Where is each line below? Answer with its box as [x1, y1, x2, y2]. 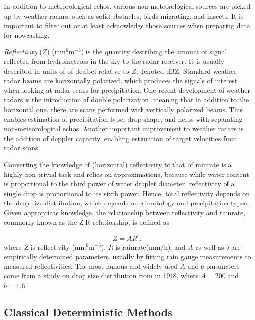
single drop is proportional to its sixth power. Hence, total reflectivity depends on [4, 188, 250, 198]
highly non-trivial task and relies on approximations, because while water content [4, 169, 249, 179]
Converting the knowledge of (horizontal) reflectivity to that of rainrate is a [4, 159, 232, 169]
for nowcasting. [4, 29, 50, 40]
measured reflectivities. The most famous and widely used [4, 261, 178, 271]
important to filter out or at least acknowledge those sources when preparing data [4, 20, 251, 30]
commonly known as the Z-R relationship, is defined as [4, 217, 170, 227]
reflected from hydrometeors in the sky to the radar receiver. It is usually [4, 56, 225, 66]
